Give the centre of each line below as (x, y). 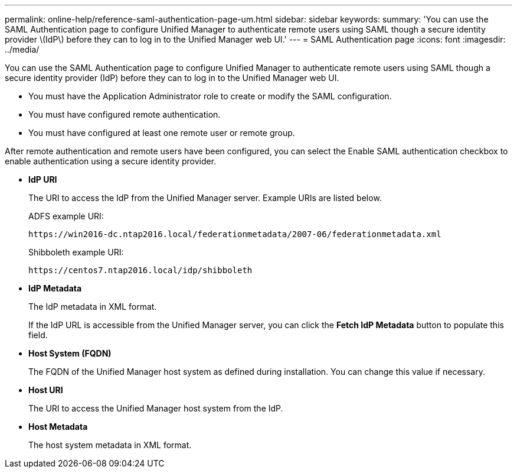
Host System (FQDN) (70, 353)
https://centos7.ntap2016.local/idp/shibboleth (140, 270)
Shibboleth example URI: (76, 252)
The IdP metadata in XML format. (93, 307)
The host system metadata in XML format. (110, 445)
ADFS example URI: (66, 216)
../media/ (22, 49)
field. (38, 335)
